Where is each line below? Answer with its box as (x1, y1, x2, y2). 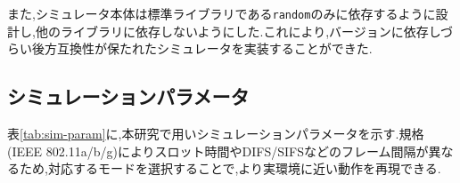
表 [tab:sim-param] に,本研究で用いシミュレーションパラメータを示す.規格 (7, 124, 424, 143)
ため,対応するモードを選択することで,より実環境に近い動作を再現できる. (19, 159, 441, 178)
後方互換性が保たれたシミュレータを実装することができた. (31, 39, 373, 58)
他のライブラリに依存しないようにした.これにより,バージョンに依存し (35, 21, 440, 40)
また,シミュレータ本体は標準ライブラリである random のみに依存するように (7, 4, 436, 22)
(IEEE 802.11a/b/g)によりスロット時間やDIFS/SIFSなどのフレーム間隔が (7, 141, 429, 160)
